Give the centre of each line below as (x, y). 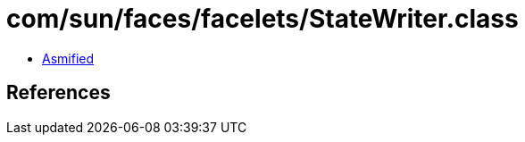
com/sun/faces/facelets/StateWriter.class (262, 19)
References (58, 93)
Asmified (68, 58)
